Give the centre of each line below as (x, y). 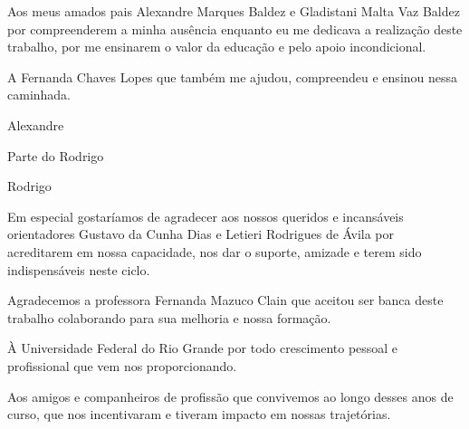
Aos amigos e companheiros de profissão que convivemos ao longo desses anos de (230, 396)
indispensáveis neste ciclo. (79, 269)
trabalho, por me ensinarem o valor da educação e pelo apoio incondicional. (217, 47)
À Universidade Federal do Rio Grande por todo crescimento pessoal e (203, 348)
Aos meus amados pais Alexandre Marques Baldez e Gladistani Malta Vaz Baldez (234, 11)
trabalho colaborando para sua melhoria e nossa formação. (169, 317)
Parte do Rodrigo (56, 155)
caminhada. (39, 95)
